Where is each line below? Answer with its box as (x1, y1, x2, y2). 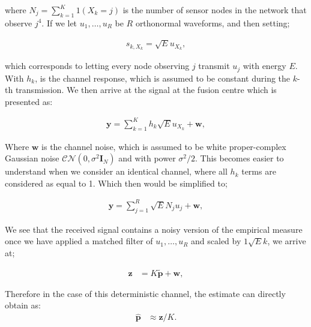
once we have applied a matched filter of (5, 235, 153, 247)
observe (5, 16, 32, 29)
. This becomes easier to (195, 152, 284, 164)
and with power (118, 152, 176, 164)
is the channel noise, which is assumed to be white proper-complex (41, 140, 286, 152)
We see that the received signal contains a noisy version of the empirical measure (5, 223, 303, 235)
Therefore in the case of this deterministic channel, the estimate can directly (5, 287, 286, 299)
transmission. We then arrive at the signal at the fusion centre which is (15, 83, 277, 96)
